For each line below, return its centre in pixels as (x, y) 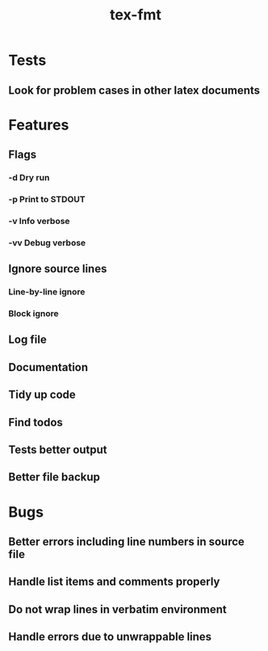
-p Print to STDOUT (47, 199)
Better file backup (54, 478)
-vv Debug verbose (47, 243)
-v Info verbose (39, 221)
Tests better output (58, 450)
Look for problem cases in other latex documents (134, 90)
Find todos (36, 422)
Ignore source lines (58, 269)
